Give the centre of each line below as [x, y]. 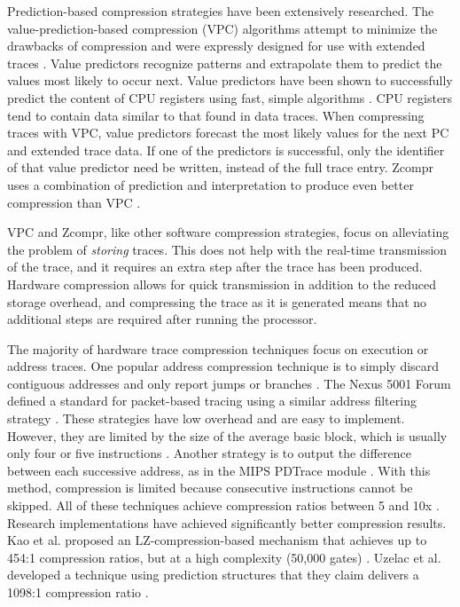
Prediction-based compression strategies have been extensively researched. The [221, 11]
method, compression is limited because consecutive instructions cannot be [210, 488]
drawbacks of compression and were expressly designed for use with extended [216, 46]
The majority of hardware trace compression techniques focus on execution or [218, 348]
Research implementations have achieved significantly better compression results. [227, 522]
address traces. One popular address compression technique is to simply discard [223, 366]
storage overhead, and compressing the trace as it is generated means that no [217, 301]
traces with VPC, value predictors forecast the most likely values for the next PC [228, 133]
